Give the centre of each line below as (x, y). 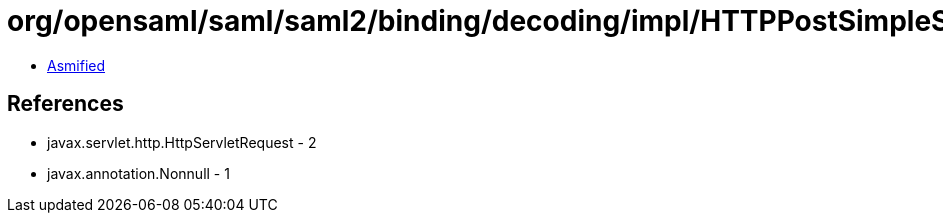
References (65, 104)
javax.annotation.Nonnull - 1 (138, 173)
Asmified (76, 65)
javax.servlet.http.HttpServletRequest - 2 (182, 142)
